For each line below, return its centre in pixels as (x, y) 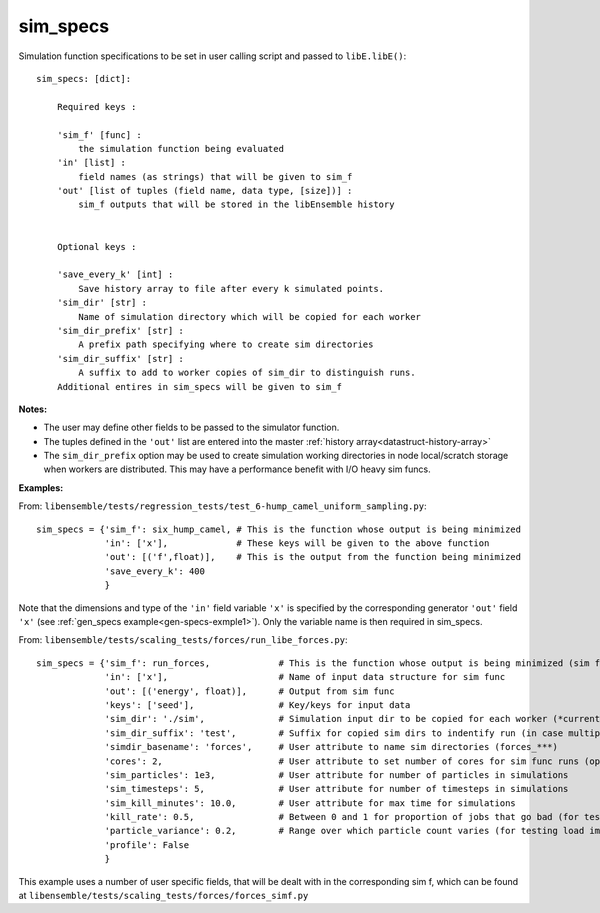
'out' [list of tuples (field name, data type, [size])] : (204, 191)
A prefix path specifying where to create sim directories (226, 344)
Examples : (41, 487)
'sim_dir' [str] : (102, 303)
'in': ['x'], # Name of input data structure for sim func (305, 677)
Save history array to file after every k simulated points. (231, 288)
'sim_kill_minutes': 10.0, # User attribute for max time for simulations (310, 803)
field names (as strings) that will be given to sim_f (215, 176)
